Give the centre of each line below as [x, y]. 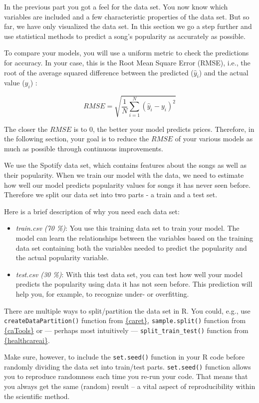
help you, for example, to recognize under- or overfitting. [102, 294]
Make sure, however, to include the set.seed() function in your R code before [125, 357]
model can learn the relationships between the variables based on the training [134, 238]
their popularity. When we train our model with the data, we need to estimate [124, 175]
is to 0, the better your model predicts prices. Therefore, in [164, 129]
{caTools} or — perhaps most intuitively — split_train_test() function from [126, 330]
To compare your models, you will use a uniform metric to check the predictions [127, 53]
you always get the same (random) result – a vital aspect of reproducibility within [130, 386]
